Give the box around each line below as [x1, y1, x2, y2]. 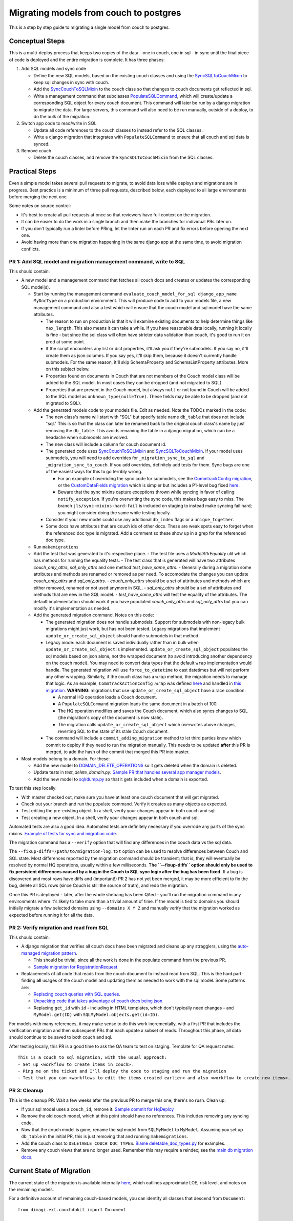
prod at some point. [45, 338, 85, 344]
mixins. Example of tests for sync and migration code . [9, 830, 117, 836]
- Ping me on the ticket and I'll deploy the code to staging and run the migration [18, 1068, 227, 1074]
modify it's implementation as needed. [33, 606, 111, 611]
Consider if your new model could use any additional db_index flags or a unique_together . [45, 516, 234, 522]
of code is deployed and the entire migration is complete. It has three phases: [9, 57, 165, 63]
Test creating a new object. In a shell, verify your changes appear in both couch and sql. [21, 815, 199, 821]
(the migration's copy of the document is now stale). [58, 715, 163, 720]
